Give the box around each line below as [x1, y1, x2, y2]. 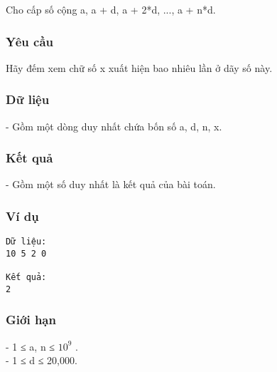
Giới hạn [6, 311, 56, 329]
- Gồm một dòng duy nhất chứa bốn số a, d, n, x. [6, 118, 222, 133]
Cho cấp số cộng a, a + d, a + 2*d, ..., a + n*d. [6, 2, 216, 16]
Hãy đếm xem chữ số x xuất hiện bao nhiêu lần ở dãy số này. [6, 60, 273, 75]
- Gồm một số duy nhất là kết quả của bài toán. [6, 177, 216, 192]
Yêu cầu [6, 32, 53, 50]
